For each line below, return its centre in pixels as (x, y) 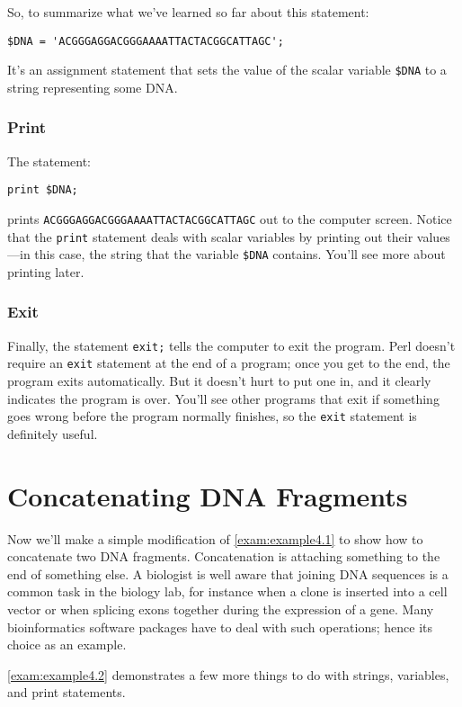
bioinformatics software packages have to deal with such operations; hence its (220, 626)
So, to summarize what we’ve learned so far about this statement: (188, 12)
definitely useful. (53, 433)
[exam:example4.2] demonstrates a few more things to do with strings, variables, (228, 674)
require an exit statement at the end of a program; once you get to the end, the (229, 363)
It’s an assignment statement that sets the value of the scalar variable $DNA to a (227, 70)
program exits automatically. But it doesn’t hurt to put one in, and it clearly (219, 381)
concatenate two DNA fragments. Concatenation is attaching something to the (224, 556)
